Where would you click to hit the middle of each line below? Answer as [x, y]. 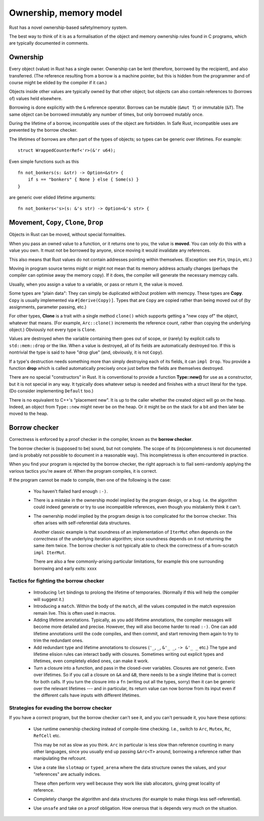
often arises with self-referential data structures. [82, 523]
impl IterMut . [50, 552]
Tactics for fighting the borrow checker [57, 581]
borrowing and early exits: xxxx [65, 568]
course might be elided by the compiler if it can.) [58, 83]
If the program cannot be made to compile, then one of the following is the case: [90, 480]
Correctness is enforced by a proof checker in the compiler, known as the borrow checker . [101, 439]
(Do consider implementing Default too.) [51, 391]
